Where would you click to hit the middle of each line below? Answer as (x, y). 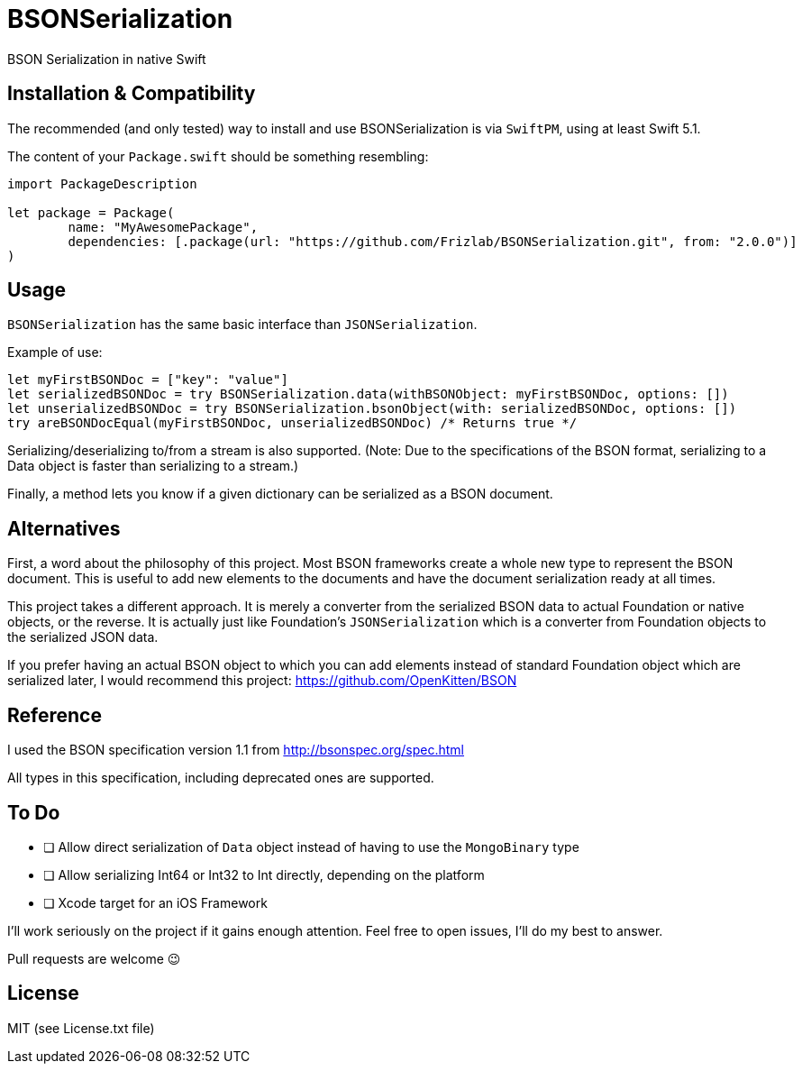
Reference (55, 715)
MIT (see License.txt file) (81, 1028)
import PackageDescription (102, 183)
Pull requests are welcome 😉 (94, 958)
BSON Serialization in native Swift (107, 59)
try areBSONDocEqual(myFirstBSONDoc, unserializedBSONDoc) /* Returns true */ (292, 423)
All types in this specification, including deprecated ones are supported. (221, 778)
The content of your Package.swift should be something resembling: (218, 156)
